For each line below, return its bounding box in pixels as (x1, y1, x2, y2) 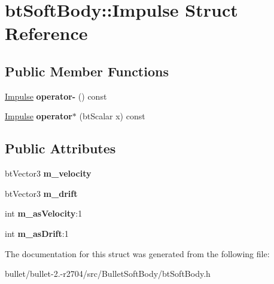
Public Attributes (5, 139, 116, 158)
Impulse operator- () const (5, 89, 107, 102)
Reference (5, 21, 88, 45)
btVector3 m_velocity (5, 167, 92, 180)
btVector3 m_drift (5, 187, 78, 199)
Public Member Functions (5, 61, 169, 80)
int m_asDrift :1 (5, 227, 69, 239)
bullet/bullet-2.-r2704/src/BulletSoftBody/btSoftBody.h (5, 267, 211, 280)
